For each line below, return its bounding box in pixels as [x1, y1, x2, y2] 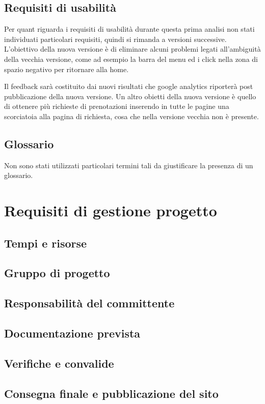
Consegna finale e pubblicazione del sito [4, 385, 219, 401]
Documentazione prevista [4, 325, 141, 341]
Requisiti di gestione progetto [4, 200, 217, 221]
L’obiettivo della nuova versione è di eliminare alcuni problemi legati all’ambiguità [4, 43, 261, 54]
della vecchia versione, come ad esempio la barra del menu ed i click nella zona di [4, 53, 258, 64]
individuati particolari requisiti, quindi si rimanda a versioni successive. [4, 33, 227, 44]
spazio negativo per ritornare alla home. [4, 63, 129, 74]
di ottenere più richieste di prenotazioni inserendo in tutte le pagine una [4, 101, 229, 111]
